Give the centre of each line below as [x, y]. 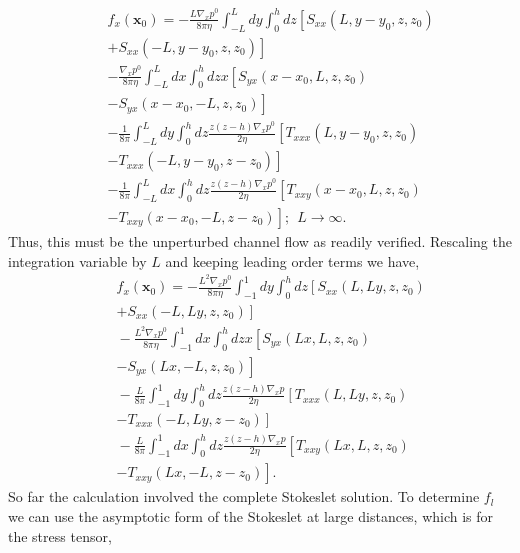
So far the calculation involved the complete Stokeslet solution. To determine [244, 496]
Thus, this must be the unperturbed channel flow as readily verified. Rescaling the [260, 241]
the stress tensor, [60, 535]
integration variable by [77, 260]
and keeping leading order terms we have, [292, 260]
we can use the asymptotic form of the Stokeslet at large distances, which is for [251, 516]
